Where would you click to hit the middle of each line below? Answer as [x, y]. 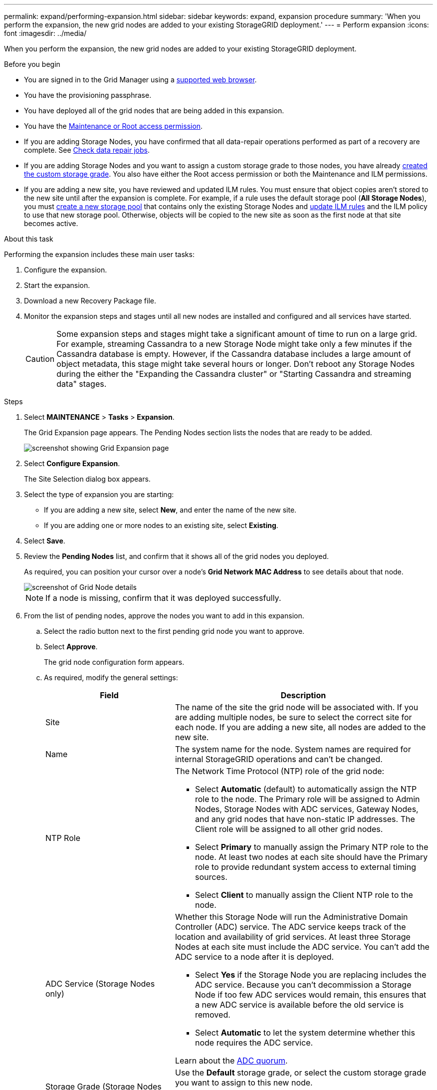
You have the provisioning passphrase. [88, 95]
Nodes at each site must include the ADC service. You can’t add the [302, 947]
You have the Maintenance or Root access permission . [113, 126]
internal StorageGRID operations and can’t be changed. [279, 759]
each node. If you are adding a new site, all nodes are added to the [300, 727]
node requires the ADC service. [254, 1043]
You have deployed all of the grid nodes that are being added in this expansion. [154, 111]
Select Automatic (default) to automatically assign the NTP [306, 789]
